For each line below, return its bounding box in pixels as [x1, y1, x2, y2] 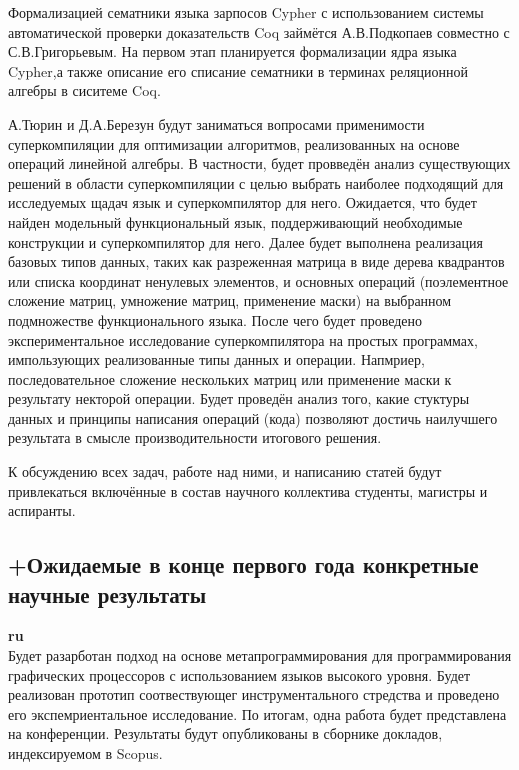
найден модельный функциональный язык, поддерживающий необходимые [8, 211, 463, 232]
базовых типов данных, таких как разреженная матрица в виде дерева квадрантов [8, 251, 505, 272]
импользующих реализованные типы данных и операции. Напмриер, [8, 349, 425, 370]
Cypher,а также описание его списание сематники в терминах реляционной [8, 60, 469, 81]
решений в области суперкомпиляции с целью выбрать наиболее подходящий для [8, 172, 504, 193]
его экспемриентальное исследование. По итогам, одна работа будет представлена [8, 703, 507, 724]
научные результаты [8, 578, 207, 609]
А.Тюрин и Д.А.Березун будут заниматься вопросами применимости [8, 113, 425, 134]
